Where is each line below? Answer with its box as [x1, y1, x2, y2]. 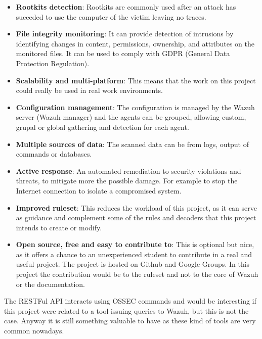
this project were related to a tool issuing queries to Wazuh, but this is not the [4, 305, 249, 316]
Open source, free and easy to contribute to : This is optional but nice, [16, 239, 254, 250]
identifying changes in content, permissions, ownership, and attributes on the [16, 38, 254, 49]
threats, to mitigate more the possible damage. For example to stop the [16, 175, 238, 186]
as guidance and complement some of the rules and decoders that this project [16, 212, 256, 223]
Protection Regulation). [16, 58, 90, 68]
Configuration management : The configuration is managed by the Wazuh [16, 102, 255, 112]
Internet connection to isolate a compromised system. [16, 185, 182, 196]
